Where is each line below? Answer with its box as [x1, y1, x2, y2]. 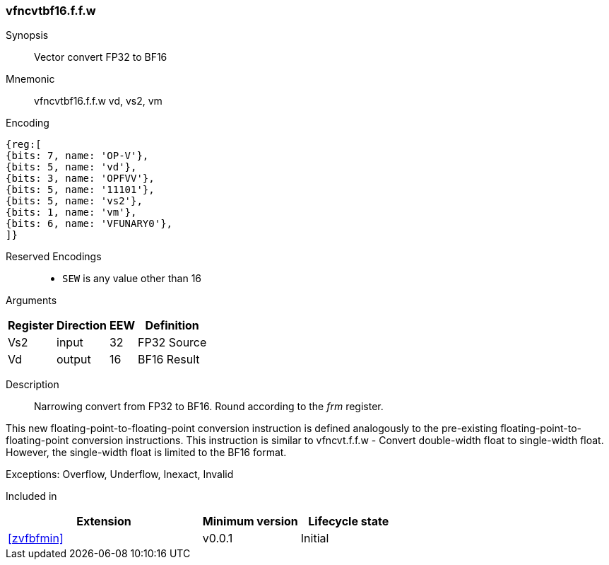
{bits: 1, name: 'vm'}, [6, 206, 137, 219]
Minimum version [202, 514, 298, 529]
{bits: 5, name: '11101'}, [6, 184, 155, 196]
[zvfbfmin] [8, 531, 64, 546]
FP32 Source [137, 335, 207, 350]
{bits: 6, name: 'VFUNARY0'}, [6, 218, 173, 230]
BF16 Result [137, 352, 200, 367]
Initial [300, 531, 329, 546]
